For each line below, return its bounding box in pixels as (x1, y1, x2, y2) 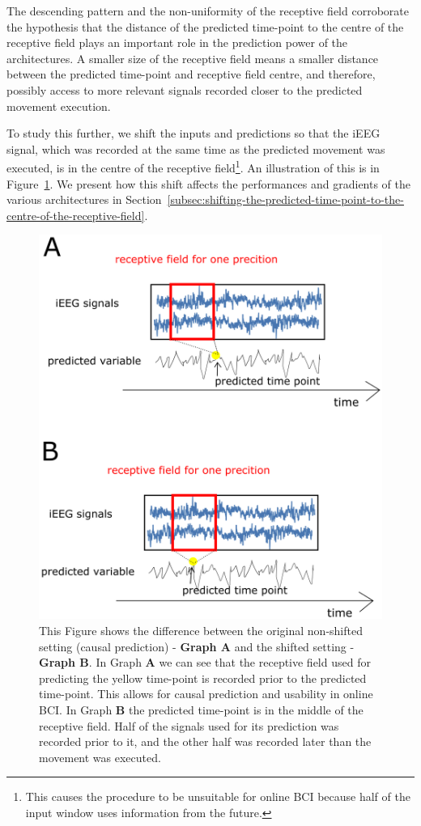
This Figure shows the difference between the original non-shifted (39, 621, 363, 638)
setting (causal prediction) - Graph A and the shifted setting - (39, 638, 355, 654)
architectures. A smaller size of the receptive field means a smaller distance (6, 49, 379, 66)
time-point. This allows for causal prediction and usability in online (39, 685, 373, 702)
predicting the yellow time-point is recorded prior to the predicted (39, 669, 367, 686)
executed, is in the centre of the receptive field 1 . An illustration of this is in (6, 157, 380, 176)
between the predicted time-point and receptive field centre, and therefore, (6, 66, 376, 83)
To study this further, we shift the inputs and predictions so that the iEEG (6, 125, 381, 142)
